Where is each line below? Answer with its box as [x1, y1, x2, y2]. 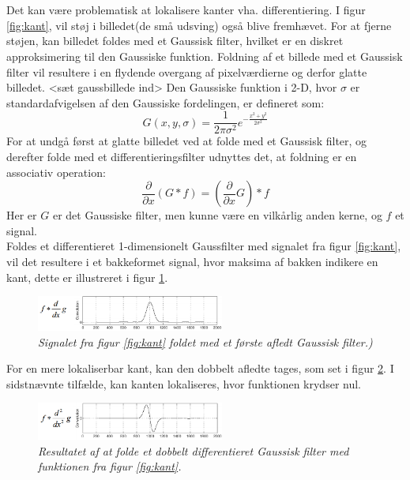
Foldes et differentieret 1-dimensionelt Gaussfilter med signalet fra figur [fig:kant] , [6, 238, 401, 254]
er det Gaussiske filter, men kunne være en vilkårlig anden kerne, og [52, 207, 382, 223]
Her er [6, 207, 37, 223]
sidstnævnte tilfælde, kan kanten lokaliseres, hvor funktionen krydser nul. [6, 375, 361, 392]
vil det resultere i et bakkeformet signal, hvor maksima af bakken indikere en [6, 253, 378, 269]
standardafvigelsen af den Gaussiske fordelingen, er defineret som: [6, 94, 325, 111]
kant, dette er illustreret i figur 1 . [6, 268, 168, 285]
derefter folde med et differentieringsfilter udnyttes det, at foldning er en [6, 148, 357, 164]
